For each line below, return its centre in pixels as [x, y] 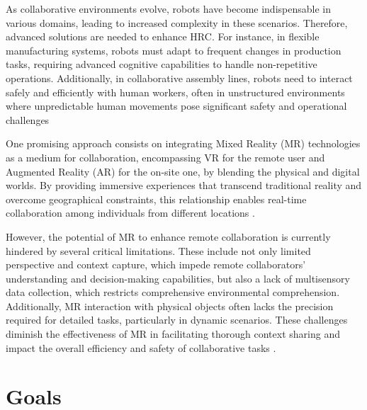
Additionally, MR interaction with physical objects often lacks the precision [170, 306]
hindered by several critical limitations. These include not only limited [158, 250]
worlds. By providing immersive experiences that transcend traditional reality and [184, 185]
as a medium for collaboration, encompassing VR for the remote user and [165, 157]
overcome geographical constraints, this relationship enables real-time [156, 199]
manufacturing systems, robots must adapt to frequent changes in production [174, 50]
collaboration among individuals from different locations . [130, 213]
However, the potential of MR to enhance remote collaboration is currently [168, 236]
